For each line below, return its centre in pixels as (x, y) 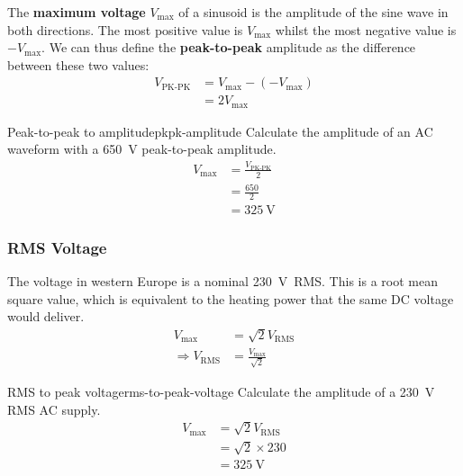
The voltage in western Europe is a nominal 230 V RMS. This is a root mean (222, 281)
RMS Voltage (57, 247)
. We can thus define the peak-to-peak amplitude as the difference (229, 47)
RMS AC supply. (54, 409)
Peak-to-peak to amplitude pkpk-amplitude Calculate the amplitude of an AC (220, 131)
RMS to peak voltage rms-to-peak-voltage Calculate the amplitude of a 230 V (221, 392)
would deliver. (46, 316)
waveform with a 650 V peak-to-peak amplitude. (142, 149)
